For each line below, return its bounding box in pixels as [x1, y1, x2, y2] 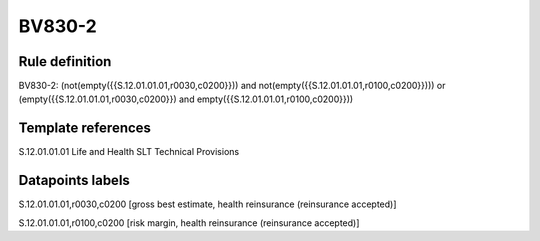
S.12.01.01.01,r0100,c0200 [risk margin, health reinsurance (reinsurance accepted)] [18, 216, 360, 229]
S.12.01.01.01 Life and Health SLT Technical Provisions [18, 146, 240, 158]
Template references [18, 120, 152, 137]
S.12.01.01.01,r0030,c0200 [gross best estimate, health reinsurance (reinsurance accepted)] [18, 198, 397, 210]
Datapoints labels [18, 172, 130, 189]
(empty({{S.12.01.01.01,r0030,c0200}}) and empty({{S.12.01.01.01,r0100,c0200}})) [18, 93, 354, 105]
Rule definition [18, 53, 112, 70]
